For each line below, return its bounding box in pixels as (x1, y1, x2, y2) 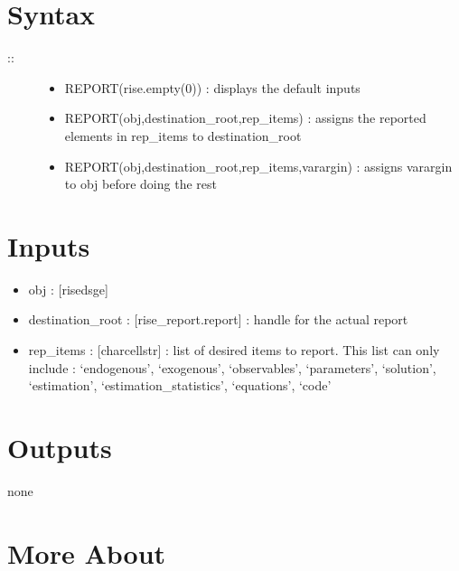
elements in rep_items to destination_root (64, 126, 302, 145)
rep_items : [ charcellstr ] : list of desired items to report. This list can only (28, 341, 440, 359)
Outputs (7, 428, 112, 465)
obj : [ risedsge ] (28, 279, 108, 298)
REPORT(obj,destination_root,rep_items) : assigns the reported (64, 108, 426, 127)
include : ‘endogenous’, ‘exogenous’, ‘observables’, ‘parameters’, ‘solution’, (28, 358, 436, 377)
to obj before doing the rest (64, 174, 217, 193)
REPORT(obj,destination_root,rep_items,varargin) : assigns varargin (64, 156, 453, 175)
